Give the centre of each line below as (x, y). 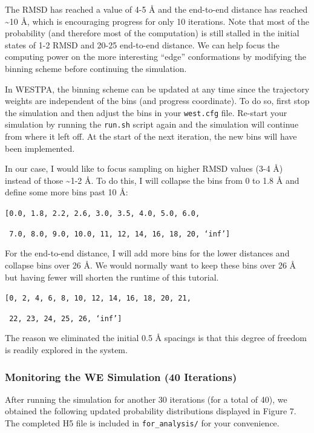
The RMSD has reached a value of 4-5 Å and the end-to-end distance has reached (156, 9)
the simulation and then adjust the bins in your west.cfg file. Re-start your (146, 112)
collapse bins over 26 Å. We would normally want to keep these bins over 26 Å (151, 265)
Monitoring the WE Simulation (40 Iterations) (121, 376)
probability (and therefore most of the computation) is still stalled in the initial (152, 33)
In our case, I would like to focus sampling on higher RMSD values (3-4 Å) (144, 168)
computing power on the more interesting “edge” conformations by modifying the (156, 57)
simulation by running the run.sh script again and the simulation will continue (152, 124)
